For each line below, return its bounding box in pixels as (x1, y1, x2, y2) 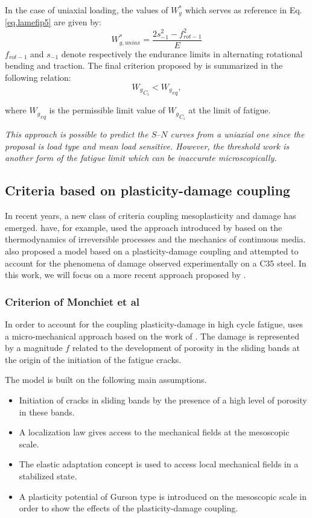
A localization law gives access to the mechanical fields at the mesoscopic (19, 426, 290, 438)
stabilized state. (19, 470, 77, 482)
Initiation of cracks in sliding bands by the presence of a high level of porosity (19, 394, 307, 406)
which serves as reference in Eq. (185, 4, 302, 16)
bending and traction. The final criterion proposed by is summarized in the (5, 59, 283, 72)
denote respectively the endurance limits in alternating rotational (61, 47, 303, 60)
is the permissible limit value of (49, 104, 165, 116)
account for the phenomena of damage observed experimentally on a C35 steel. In (5, 256, 307, 269)
